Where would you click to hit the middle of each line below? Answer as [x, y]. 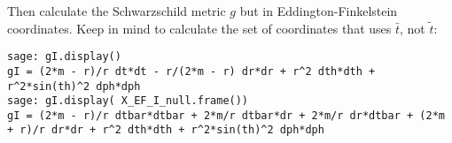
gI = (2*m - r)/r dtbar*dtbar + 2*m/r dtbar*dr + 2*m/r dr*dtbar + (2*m [226, 115]
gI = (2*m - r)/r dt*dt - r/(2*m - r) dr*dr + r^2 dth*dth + [191, 71]
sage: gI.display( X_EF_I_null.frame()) [128, 101]
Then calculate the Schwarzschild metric [117, 11]
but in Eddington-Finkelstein [319, 11]
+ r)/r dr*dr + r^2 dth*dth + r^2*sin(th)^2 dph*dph [166, 130]
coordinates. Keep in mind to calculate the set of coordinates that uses [199, 28]
